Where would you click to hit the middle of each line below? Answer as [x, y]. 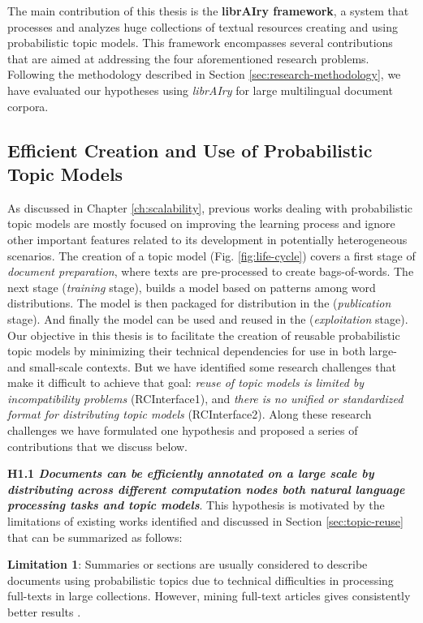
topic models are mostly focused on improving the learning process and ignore [201, 223]
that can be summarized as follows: [95, 537]
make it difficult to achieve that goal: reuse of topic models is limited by [186, 382]
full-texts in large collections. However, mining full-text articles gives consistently [209, 596]
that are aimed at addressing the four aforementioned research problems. [188, 58]
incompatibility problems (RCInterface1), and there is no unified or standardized [205, 398]
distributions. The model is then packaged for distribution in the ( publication [199, 303]
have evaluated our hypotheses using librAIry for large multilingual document [200, 90]
